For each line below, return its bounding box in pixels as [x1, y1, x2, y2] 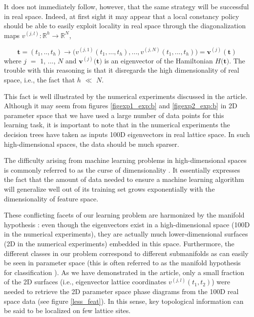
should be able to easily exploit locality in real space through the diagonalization [4, 20, 246, 31]
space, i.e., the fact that [4, 75, 75, 85]
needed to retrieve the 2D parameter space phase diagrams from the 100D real [4, 286, 239, 296]
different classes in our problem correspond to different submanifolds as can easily [4, 248, 249, 258]
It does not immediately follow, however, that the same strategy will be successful [4, 1, 249, 11]
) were [212, 277, 230, 287]
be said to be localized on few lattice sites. [4, 305, 131, 316]
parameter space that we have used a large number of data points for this [4, 110, 224, 120]
